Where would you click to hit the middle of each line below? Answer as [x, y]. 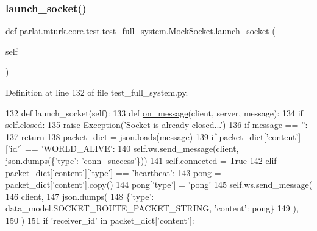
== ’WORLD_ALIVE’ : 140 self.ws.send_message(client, [132, 148]
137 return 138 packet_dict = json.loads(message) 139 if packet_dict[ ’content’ [152, 136]
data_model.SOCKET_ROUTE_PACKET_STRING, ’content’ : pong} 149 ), [152, 208]
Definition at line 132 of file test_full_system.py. [97, 92]
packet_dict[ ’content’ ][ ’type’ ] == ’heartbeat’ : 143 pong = [113, 172]
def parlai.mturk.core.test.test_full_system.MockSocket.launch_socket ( [141, 31]
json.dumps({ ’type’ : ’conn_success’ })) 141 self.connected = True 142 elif [141, 160]
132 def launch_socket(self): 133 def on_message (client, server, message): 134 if [154, 112]
